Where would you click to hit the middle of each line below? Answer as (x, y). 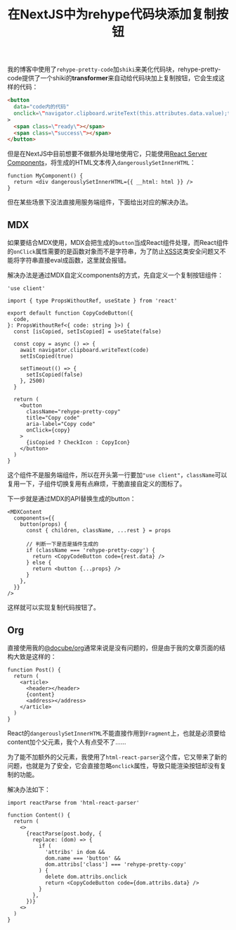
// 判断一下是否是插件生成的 (62, 544)
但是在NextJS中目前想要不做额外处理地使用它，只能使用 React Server (107, 154)
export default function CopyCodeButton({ (70, 313)
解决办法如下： (29, 789)
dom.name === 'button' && (83, 858)
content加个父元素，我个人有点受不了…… (67, 742)
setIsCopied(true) (47, 356)
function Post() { (34, 670)
